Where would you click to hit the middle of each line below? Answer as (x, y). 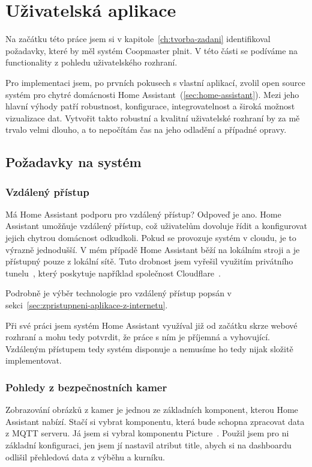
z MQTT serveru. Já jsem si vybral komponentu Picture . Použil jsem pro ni (147, 433)
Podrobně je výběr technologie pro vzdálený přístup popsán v (119, 293)
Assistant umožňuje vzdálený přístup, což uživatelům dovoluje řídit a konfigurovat (156, 226)
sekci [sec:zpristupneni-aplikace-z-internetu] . (87, 305)
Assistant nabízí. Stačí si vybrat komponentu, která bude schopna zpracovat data (155, 421)
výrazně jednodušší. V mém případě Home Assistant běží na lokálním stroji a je (153, 249)
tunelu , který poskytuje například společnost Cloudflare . (113, 273)
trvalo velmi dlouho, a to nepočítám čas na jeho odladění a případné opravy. (146, 130)
